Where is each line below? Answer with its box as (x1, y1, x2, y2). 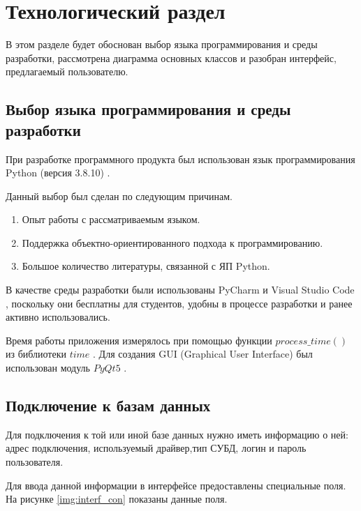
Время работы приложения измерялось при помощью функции (6, 333, 272, 347)
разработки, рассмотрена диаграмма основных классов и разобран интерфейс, (6, 50, 337, 65)
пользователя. (6, 455, 64, 469)
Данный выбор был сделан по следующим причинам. (6, 188, 233, 203)
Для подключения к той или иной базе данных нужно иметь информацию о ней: (6, 427, 348, 441)
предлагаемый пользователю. (6, 64, 128, 79)
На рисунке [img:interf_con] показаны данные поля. (6, 491, 228, 506)
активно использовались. (6, 310, 110, 324)
